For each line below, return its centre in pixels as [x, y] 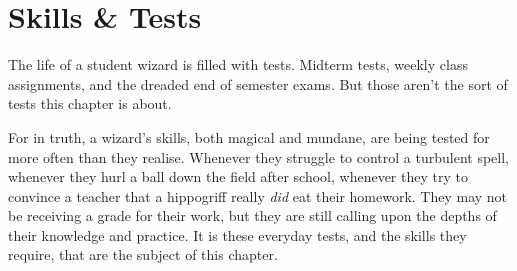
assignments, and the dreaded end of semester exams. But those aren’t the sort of [258, 83]
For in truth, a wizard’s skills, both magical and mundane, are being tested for [249, 136]
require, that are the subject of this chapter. [143, 254]
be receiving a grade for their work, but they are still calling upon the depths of [252, 215]
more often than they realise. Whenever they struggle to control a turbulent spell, [258, 156]
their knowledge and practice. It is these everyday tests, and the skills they [237, 234]
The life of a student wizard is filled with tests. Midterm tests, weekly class [238, 64]
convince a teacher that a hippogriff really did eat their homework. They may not [258, 195]
